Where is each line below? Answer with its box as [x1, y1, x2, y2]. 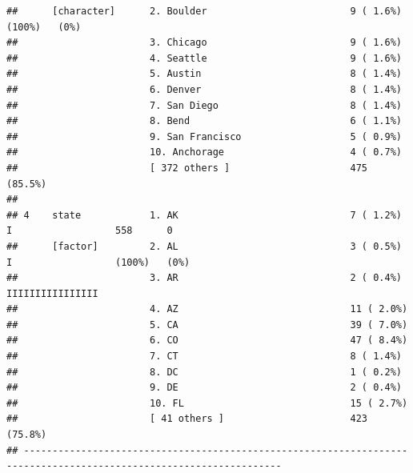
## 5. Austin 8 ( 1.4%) [6, 68, 402, 80]
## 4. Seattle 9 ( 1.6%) [6, 52, 402, 64]
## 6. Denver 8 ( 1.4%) [6, 83, 402, 95]
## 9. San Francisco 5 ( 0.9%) [6, 130, 402, 142]
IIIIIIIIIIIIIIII [6, 287, 98, 299]
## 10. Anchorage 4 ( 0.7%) [6, 146, 402, 158]
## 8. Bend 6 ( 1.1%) [6, 115, 402, 127]
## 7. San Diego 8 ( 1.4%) [6, 99, 402, 111]
